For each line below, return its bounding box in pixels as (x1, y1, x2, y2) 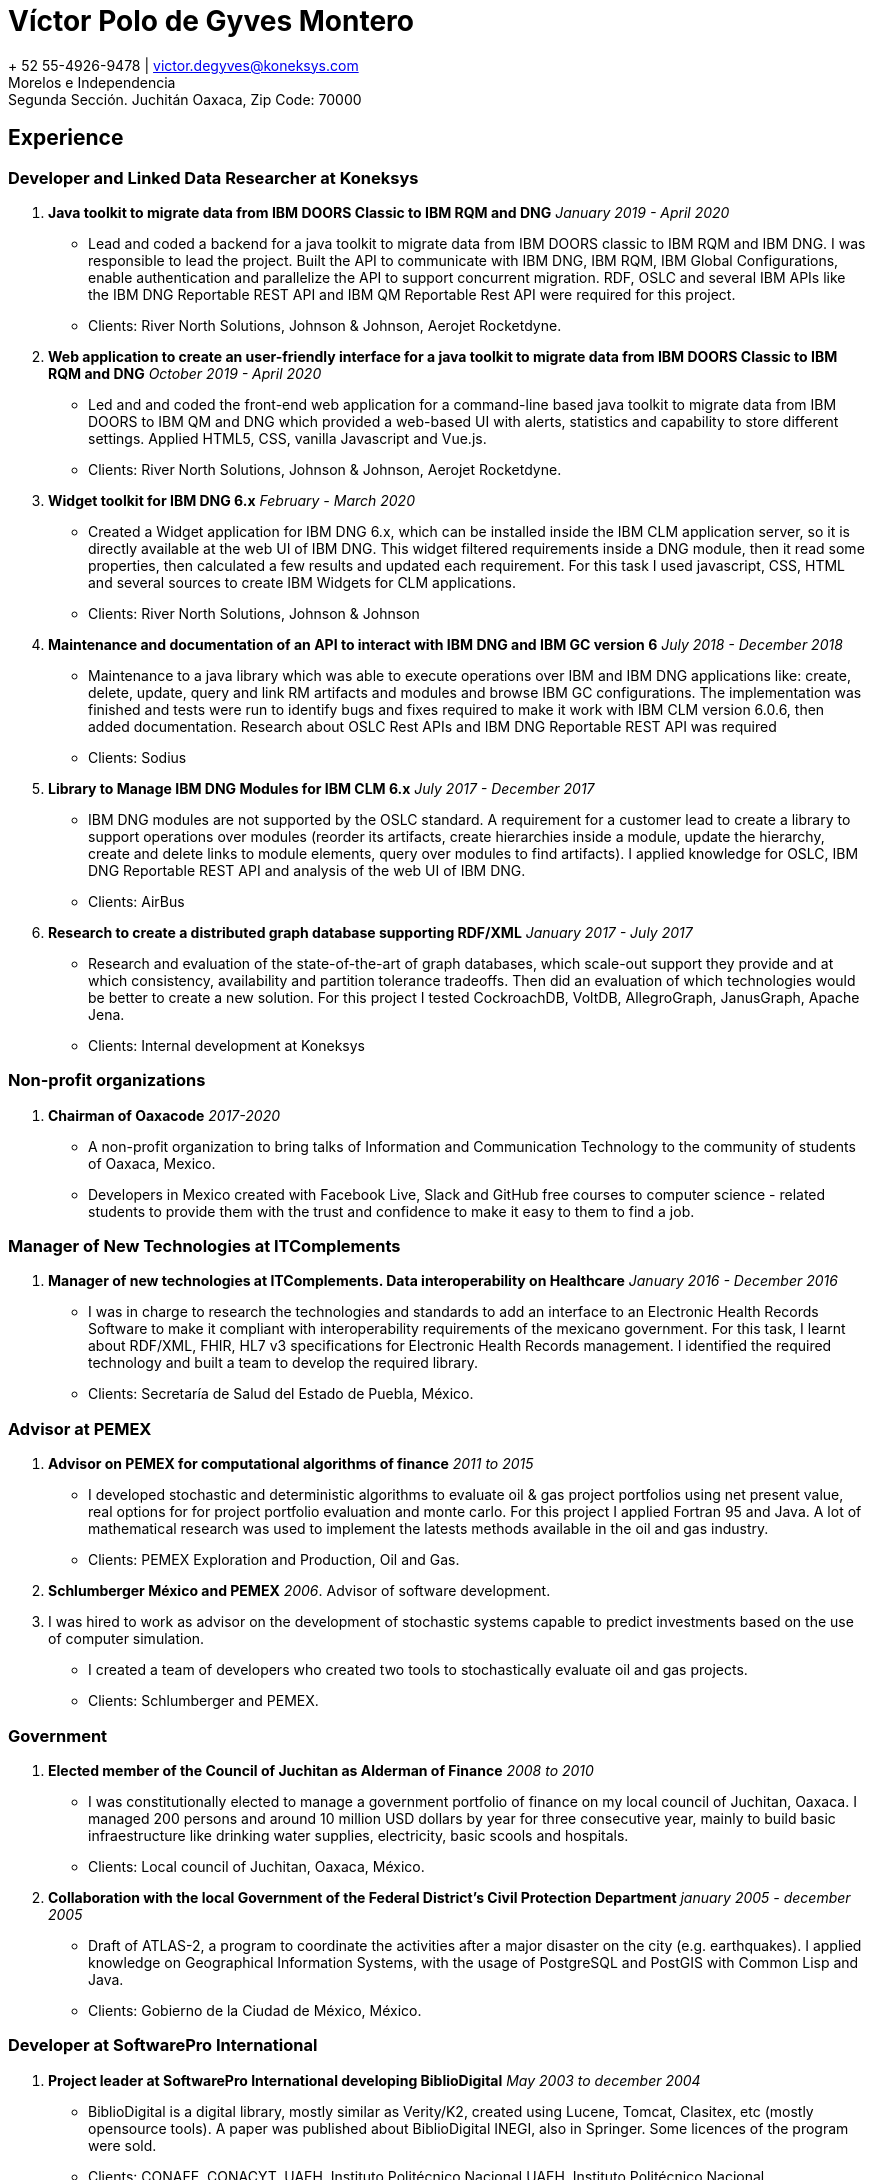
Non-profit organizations (8, 1070, 206, 1091)
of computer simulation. (48, 1630, 205, 1648)
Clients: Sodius (88, 748, 187, 766)
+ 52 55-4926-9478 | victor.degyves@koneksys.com (8, 56, 359, 74)
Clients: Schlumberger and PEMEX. (88, 1692, 319, 1710)
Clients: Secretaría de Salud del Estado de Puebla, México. (88, 1385, 474, 1403)
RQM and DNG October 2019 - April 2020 (48, 364, 322, 382)
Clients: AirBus (88, 892, 185, 910)
